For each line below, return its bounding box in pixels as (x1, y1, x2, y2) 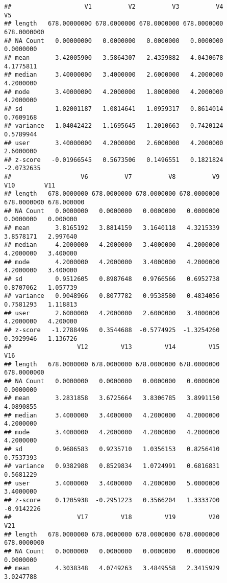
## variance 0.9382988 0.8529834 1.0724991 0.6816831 (4, 462, 220, 470)
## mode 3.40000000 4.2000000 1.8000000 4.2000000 (4, 88, 223, 96)
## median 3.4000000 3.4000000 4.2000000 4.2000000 (4, 411, 220, 419)
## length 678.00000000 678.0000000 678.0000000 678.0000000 (4, 20, 223, 28)
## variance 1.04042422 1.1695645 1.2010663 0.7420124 (4, 122, 223, 130)
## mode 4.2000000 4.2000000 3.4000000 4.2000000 (4, 258, 220, 266)
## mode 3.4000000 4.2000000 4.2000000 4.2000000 (4, 428, 220, 436)
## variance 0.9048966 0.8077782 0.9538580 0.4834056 (4, 292, 220, 300)
